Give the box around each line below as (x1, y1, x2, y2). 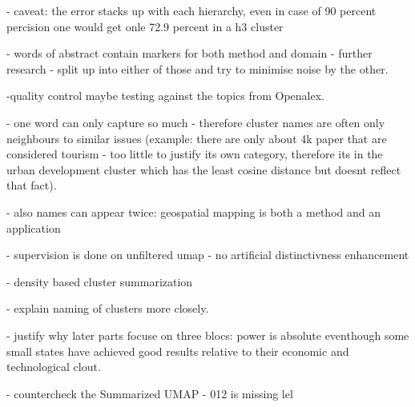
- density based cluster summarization (6, 273, 193, 289)
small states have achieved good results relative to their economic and (6, 342, 349, 359)
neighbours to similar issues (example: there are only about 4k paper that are (6, 130, 387, 146)
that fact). (6, 177, 57, 194)
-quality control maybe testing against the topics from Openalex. (6, 87, 324, 104)
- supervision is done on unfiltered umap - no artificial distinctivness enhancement (6, 246, 409, 263)
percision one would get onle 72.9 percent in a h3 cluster (6, 18, 284, 34)
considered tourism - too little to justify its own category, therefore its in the (6, 146, 383, 162)
